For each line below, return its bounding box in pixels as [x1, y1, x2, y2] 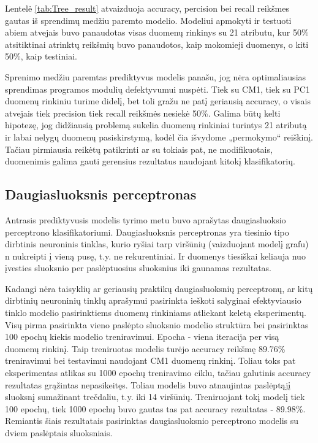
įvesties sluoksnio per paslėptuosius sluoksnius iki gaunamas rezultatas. [5, 261, 272, 274]
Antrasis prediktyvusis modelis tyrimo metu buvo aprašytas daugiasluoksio [5, 213, 286, 226]
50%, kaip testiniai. [5, 50, 77, 63]
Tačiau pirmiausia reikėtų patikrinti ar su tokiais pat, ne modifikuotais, [5, 142, 273, 155]
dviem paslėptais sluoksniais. [5, 426, 113, 439]
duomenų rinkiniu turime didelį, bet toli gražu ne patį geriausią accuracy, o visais [5, 94, 311, 107]
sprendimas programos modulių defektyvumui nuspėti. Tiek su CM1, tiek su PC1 [5, 82, 310, 95]
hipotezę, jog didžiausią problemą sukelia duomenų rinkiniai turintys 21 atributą [5, 118, 307, 131]
